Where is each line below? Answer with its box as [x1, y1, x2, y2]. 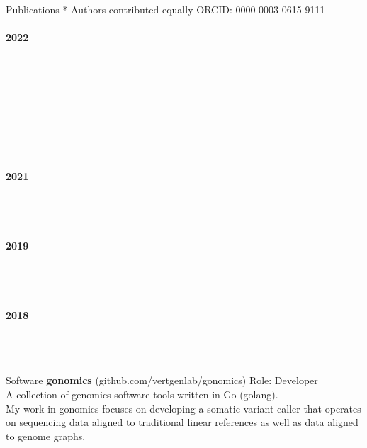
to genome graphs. [6, 428, 86, 443]
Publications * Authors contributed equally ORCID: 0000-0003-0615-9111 [6, 2, 325, 16]
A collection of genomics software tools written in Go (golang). [6, 387, 278, 402]
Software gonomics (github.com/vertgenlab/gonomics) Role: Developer [6, 373, 318, 388]
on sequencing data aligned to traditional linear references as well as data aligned [6, 415, 358, 430]
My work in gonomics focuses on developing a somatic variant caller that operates [6, 401, 361, 415]
